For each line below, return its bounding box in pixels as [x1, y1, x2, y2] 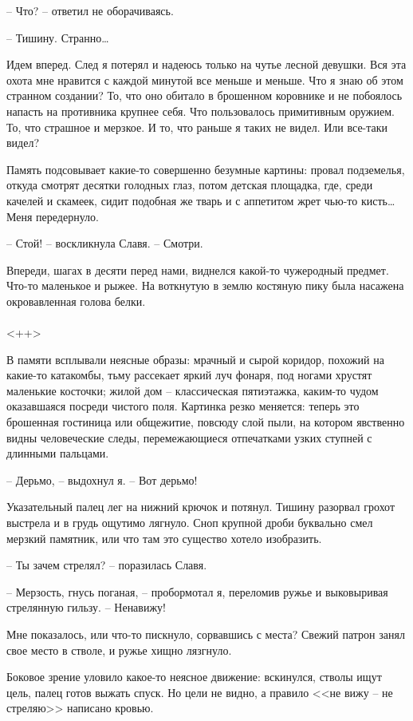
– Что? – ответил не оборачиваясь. [6, 2, 174, 18]
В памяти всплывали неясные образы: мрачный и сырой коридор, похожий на [6, 351, 384, 367]
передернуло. [36, 208, 99, 224]
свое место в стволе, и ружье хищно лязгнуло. [6, 641, 232, 658]
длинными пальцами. [6, 445, 109, 462]
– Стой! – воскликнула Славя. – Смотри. [6, 235, 203, 252]
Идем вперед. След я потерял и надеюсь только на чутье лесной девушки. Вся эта [6, 56, 407, 73]
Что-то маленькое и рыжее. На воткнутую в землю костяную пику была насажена [6, 277, 404, 294]
